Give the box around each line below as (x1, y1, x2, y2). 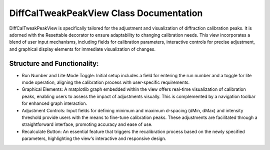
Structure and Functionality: (9, 59, 99, 68)
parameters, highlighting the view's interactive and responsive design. (21, 135, 166, 141)
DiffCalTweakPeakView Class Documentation (9, 8, 203, 19)
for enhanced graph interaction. (21, 100, 87, 106)
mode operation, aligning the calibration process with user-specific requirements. (21, 79, 190, 85)
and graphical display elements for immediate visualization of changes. (9, 46, 156, 52)
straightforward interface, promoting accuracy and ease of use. (21, 121, 152, 127)
